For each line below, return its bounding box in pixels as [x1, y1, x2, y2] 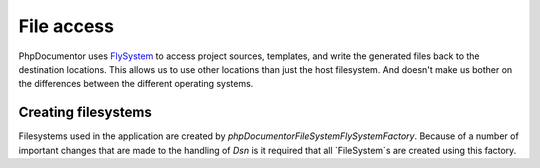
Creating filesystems [18, 104, 152, 121]
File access [18, 15, 115, 37]
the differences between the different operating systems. [18, 78, 254, 90]
